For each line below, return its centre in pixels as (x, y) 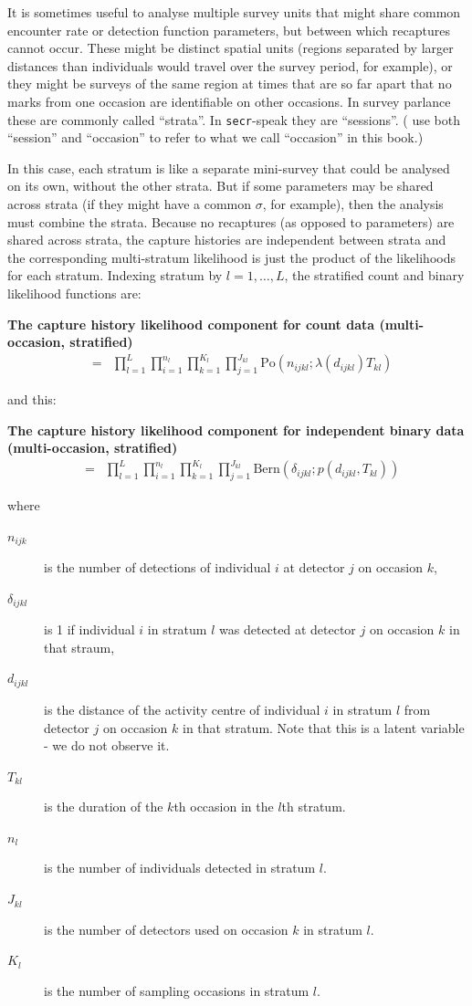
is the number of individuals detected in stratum (180, 868)
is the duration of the (104, 807)
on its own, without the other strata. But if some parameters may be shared (220, 186)
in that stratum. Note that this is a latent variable (324, 727)
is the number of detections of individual (157, 567)
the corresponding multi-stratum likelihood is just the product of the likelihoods (231, 257)
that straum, (79, 647)
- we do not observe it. (107, 745)
